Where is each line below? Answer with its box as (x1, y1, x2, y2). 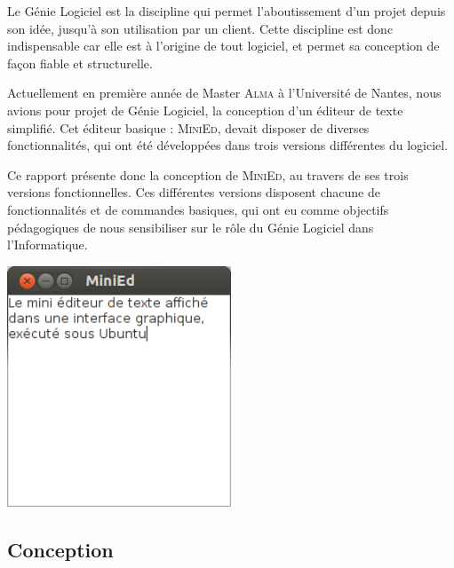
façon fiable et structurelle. (7, 53, 153, 72)
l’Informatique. (7, 235, 88, 254)
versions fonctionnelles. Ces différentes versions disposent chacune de (7, 183, 380, 201)
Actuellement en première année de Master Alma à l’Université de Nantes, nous (7, 83, 442, 102)
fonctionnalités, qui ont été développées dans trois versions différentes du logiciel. (7, 136, 449, 154)
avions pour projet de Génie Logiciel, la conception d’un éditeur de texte (7, 100, 403, 119)
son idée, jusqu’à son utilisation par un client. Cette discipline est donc (7, 19, 394, 37)
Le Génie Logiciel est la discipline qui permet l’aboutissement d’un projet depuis (7, 2, 446, 20)
